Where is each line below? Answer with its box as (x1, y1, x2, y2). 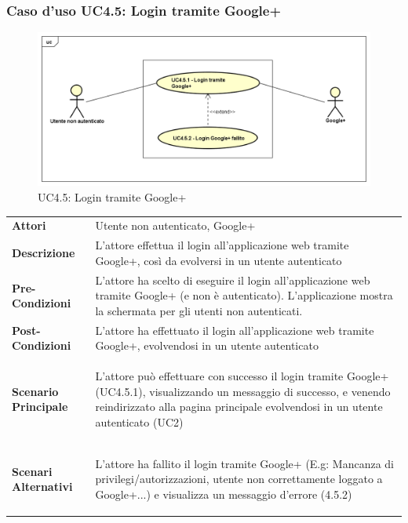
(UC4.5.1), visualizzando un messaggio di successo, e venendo (95, 383, 391, 399)
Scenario (12, 383, 59, 399)
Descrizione (12, 245, 75, 261)
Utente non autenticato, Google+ (95, 217, 256, 234)
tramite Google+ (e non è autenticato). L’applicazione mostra (95, 287, 393, 303)
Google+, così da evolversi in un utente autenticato (95, 252, 342, 268)
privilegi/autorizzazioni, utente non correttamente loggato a (95, 470, 383, 487)
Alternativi (12, 478, 73, 495)
